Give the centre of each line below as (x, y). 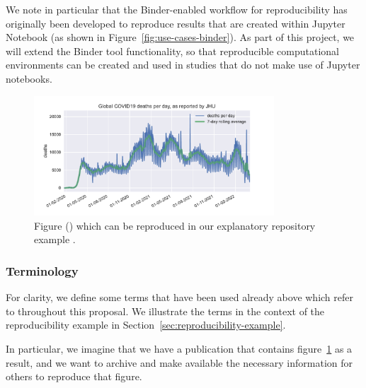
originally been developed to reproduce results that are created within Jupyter (176, 23)
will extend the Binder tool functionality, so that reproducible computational (173, 51)
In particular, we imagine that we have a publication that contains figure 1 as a (179, 348)
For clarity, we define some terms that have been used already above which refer (180, 297)
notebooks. (29, 78)
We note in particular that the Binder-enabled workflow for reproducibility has (177, 9)
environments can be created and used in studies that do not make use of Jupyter (183, 65)
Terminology (42, 270)
